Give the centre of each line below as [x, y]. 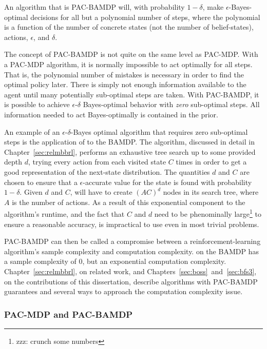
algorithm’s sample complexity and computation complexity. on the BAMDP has [131, 251]
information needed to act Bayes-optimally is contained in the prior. [111, 114]
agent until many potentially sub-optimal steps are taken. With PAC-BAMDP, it [132, 94]
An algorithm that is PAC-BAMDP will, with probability [94, 7]
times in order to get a [211, 162]
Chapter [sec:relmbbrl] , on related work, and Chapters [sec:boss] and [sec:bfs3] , [130, 271]
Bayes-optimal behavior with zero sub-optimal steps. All [171, 104]
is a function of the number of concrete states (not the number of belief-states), [129, 27]
